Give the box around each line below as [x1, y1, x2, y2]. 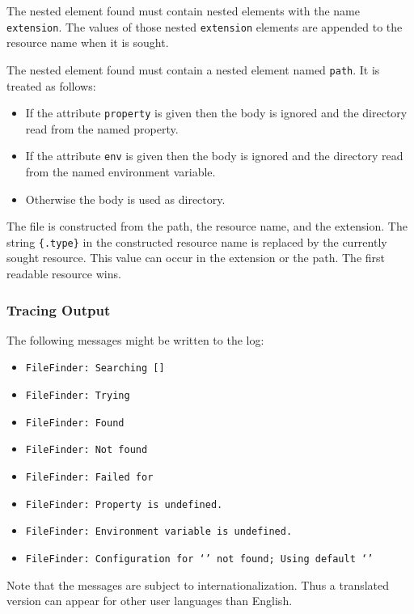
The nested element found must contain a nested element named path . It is [6, 61, 380, 78]
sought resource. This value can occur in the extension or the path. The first [6, 249, 386, 266]
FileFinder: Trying [25, 390, 130, 402]
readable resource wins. [6, 265, 121, 282]
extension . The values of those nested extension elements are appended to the [6, 18, 403, 35]
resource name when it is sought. [6, 34, 169, 51]
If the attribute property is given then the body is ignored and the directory [25, 104, 408, 121]
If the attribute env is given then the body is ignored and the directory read [25, 147, 403, 164]
